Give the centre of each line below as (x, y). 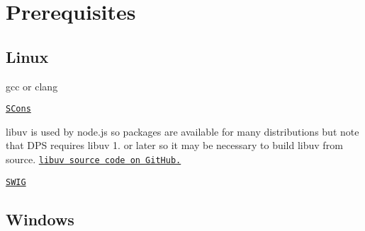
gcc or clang (32, 86)
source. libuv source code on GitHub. (94, 159)
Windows (40, 219)
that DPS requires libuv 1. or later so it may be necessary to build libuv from (174, 145)
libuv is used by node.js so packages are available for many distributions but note (182, 131)
